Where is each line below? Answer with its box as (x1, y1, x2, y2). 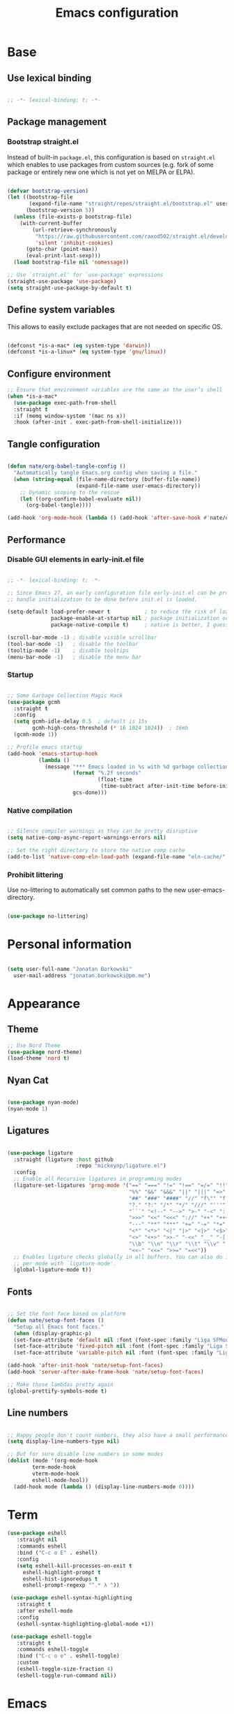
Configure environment (7, 368, 111, 380)
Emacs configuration (55, 5, 179, 21)
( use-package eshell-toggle (10, 1633, 92, 1640)
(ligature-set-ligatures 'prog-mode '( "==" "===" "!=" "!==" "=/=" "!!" (13, 1182, 229, 1189)
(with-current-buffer (19, 219, 82, 226)
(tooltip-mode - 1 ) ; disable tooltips (7, 647, 130, 654)
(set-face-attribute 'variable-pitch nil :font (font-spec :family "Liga (13, 1349, 232, 1357)
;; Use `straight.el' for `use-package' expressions (7, 271, 164, 279)
